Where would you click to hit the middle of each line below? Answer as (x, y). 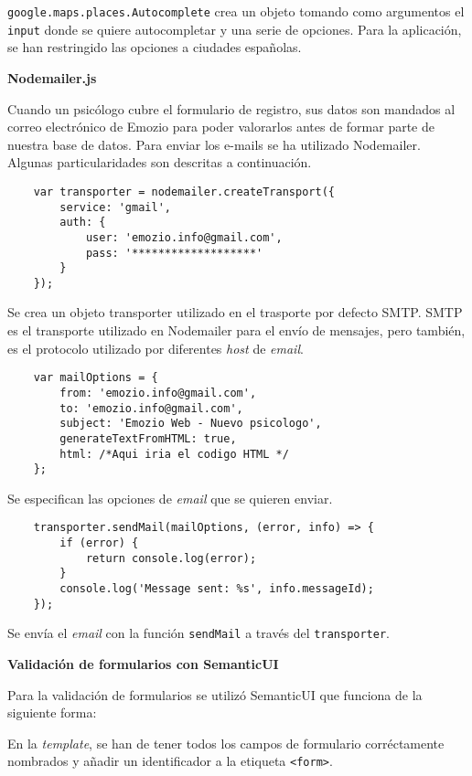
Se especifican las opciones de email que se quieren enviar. (170, 498)
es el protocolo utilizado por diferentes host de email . (156, 348)
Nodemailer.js (52, 77)
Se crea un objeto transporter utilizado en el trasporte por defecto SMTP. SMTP (235, 312)
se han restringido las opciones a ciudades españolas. (155, 47)
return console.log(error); (171, 558)
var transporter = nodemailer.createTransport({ (184, 191)
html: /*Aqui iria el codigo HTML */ (174, 454)
